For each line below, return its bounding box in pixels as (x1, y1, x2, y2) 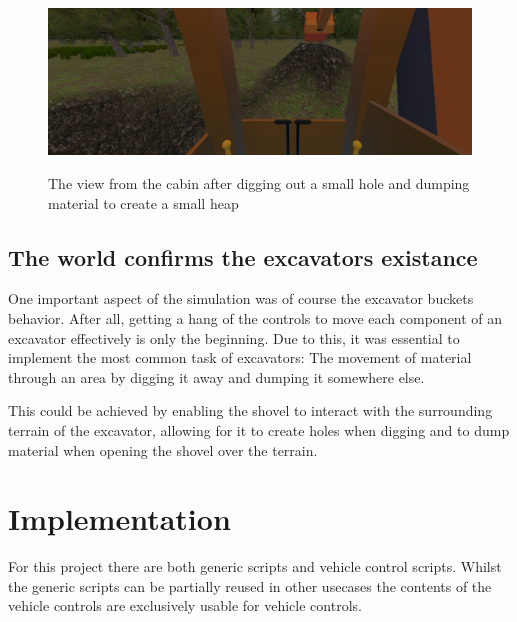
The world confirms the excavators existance (8, 241, 478, 272)
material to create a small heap (48, 192, 239, 213)
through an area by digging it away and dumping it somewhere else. (8, 366, 425, 387)
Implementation (8, 498, 231, 539)
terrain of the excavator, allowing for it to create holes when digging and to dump (8, 419, 510, 440)
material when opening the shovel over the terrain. (8, 439, 318, 460)
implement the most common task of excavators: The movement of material (8, 347, 472, 368)
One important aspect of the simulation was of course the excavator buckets (8, 288, 474, 309)
